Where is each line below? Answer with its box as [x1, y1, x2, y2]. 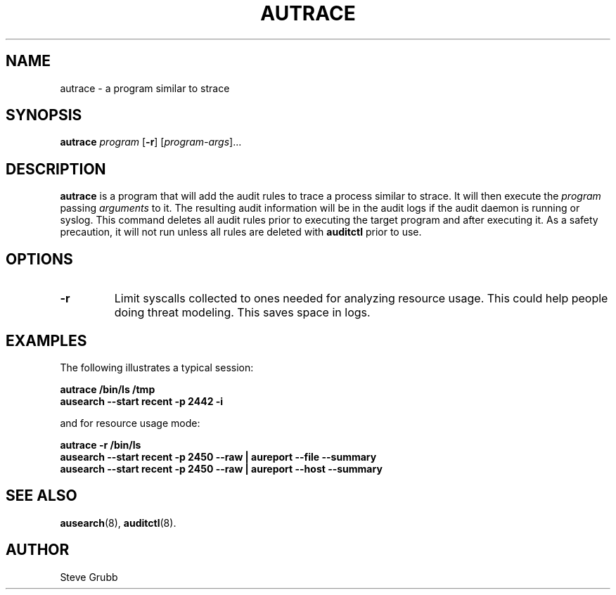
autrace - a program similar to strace [60, 82, 230, 94]
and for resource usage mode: [60, 416, 200, 429]
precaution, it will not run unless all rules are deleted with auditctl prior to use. [60, 226, 422, 238]
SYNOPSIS [6, 106, 82, 124]
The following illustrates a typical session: [60, 361, 254, 373]
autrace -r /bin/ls [60, 438, 141, 451]
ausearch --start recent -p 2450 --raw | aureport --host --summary [60, 462, 383, 475]
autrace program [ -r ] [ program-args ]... [60, 136, 242, 148]
